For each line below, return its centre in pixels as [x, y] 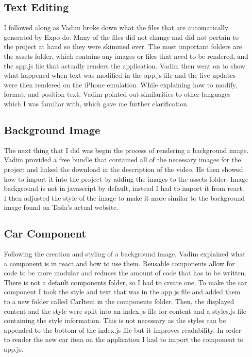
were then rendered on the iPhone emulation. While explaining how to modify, [121, 84]
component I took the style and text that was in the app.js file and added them [122, 292]
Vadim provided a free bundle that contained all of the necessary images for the [123, 160]
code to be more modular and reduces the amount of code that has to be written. [125, 273]
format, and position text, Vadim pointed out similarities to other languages [117, 94]
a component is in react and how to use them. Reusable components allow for [119, 263]
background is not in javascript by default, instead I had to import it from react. [124, 188]
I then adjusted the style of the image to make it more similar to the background [125, 197]
